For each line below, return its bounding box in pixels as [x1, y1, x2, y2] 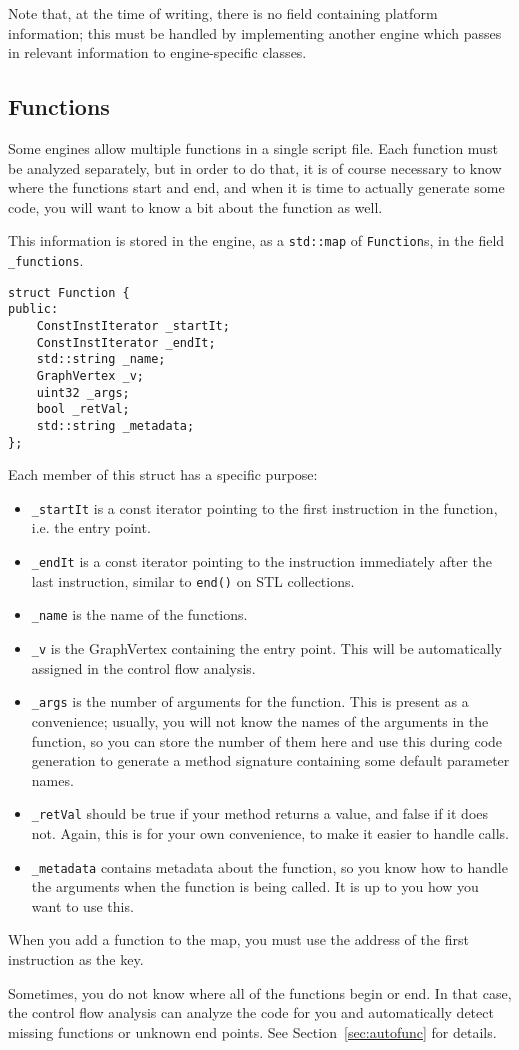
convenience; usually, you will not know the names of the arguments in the [31, 710, 489, 731]
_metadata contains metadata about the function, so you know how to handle [31, 856, 508, 877]
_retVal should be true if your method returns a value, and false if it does [31, 803, 489, 824]
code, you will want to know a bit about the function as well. [8, 196, 383, 217]
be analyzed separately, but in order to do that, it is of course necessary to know [8, 157, 502, 178]
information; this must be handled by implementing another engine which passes [8, 22, 502, 43]
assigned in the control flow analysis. [31, 657, 256, 678]
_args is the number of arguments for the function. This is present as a [31, 691, 469, 712]
